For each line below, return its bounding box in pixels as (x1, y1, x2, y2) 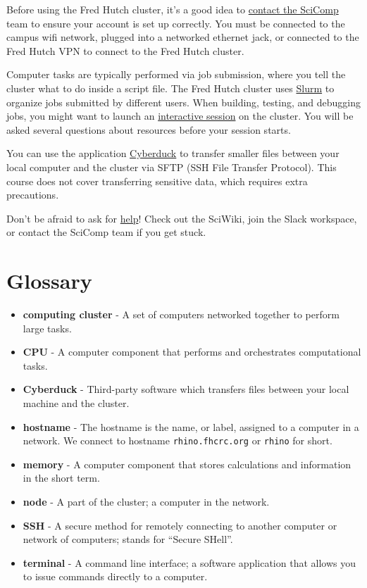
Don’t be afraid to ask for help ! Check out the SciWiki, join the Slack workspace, (6, 211, 357, 225)
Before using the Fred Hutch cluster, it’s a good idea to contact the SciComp (6, 2, 339, 16)
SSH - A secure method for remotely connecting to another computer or (23, 518, 337, 532)
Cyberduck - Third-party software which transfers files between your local (23, 382, 349, 396)
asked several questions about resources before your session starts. (6, 122, 291, 137)
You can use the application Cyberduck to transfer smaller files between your (6, 146, 340, 161)
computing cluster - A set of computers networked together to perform (23, 307, 340, 322)
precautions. (6, 187, 59, 202)
